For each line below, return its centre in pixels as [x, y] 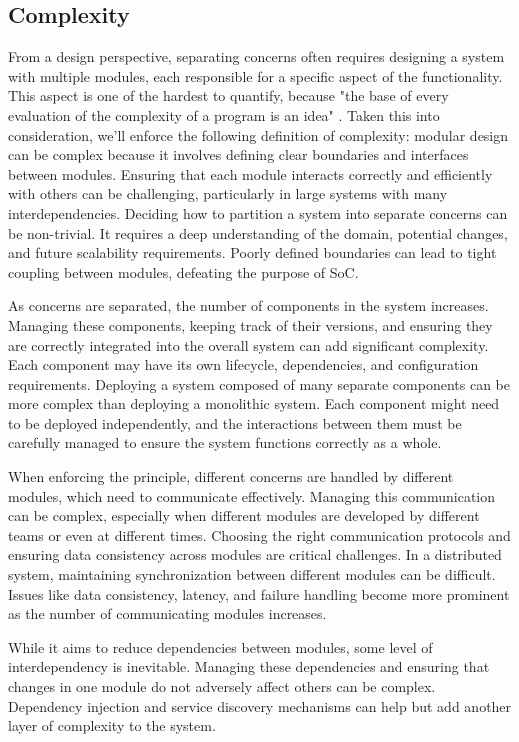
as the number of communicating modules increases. [167, 613]
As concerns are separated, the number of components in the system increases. [248, 305]
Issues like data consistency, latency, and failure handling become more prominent [259, 593]
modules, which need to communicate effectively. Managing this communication [252, 495]
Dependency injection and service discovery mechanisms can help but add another [260, 705]
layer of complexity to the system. [112, 725]
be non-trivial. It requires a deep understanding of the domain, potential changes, [258, 232]
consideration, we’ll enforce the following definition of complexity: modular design [258, 134]
